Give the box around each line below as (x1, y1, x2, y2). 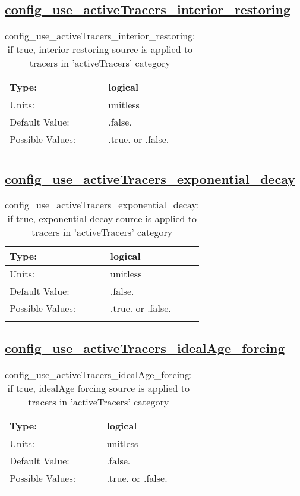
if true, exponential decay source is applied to (7, 211, 197, 226)
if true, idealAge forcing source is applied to (7, 380, 190, 395)
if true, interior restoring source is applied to (7, 42, 193, 57)
